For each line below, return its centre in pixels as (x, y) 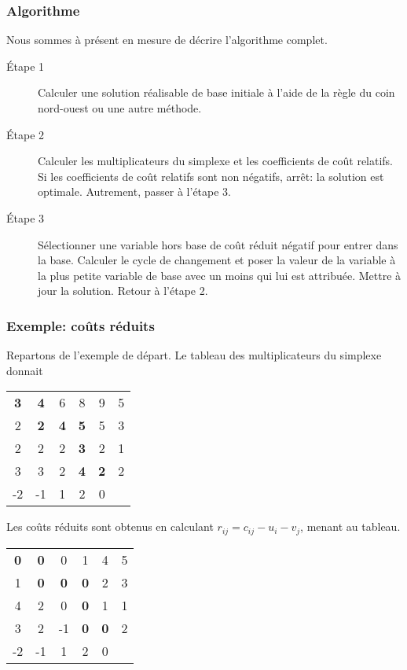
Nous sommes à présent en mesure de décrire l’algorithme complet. (167, 40)
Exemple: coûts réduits (81, 325)
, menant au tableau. (350, 526)
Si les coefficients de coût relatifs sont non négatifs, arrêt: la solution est (211, 176)
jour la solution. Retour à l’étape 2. (123, 291)
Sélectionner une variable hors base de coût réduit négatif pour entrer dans (218, 244)
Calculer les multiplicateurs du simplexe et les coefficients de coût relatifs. (216, 161)
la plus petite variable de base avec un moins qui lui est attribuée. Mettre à (220, 275)
